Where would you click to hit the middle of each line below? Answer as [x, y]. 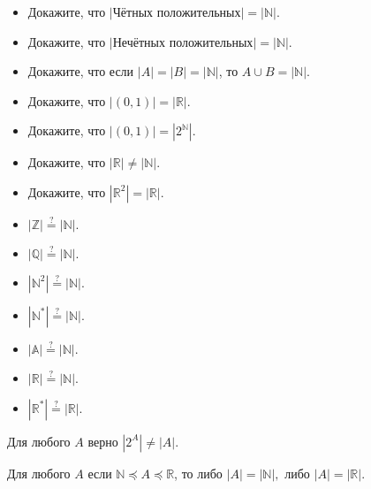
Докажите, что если [81, 71]
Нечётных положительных [183, 41]
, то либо [198, 473]
